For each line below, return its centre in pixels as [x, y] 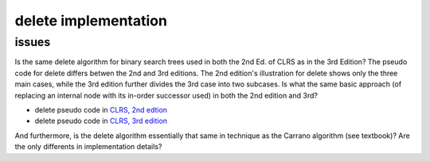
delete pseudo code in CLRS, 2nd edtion [101, 109]
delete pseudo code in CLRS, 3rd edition [101, 121]
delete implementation [91, 21]
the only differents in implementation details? [88, 147]
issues [33, 42]
